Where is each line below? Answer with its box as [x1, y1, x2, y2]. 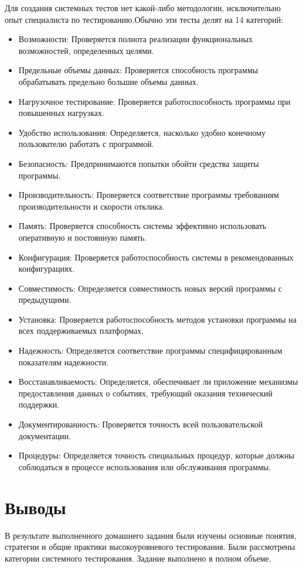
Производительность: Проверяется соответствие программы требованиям [18, 189, 279, 201]
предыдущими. [18, 293, 72, 306]
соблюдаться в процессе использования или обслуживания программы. [18, 460, 271, 473]
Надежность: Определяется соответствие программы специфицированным [18, 344, 282, 357]
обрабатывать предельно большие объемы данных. [18, 75, 199, 87]
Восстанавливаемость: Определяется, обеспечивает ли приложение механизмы [18, 375, 298, 388]
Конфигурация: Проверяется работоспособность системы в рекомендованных [18, 251, 294, 263]
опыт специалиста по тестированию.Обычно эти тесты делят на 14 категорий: [5, 13, 284, 25]
